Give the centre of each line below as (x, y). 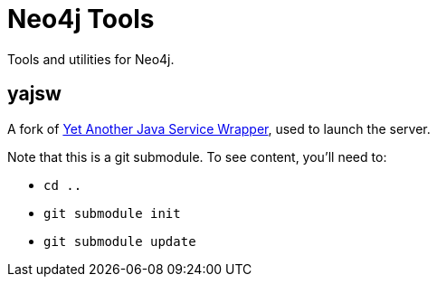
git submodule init (112, 213)
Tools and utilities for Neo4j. (91, 59)
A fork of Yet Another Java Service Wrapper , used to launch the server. (219, 128)
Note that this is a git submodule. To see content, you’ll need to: (197, 156)
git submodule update (120, 241)
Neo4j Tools (81, 19)
